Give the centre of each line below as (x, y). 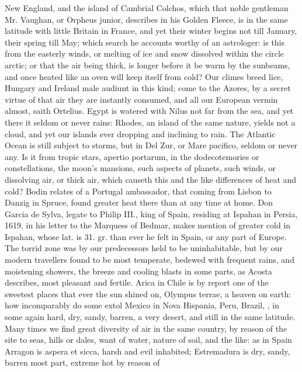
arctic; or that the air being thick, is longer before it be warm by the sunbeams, (147, 65)
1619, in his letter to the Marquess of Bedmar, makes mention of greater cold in (148, 225)
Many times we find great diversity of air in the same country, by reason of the (146, 328)
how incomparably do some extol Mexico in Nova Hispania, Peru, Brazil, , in (142, 305)
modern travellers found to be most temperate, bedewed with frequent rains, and (150, 260)
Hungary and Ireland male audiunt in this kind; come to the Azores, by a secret (148, 88)
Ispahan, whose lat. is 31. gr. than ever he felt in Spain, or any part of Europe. (146, 236)
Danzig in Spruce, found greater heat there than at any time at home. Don (139, 202)
